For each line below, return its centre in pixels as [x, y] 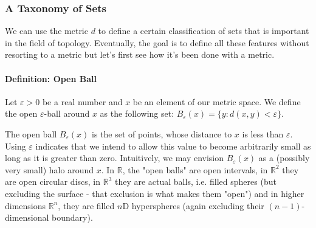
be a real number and [82, 101]
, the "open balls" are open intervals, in [195, 169]
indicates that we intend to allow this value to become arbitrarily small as [173, 146]
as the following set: [137, 113]
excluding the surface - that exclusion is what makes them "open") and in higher [155, 193]
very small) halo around [50, 169]
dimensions [26, 205]
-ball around [67, 113]
